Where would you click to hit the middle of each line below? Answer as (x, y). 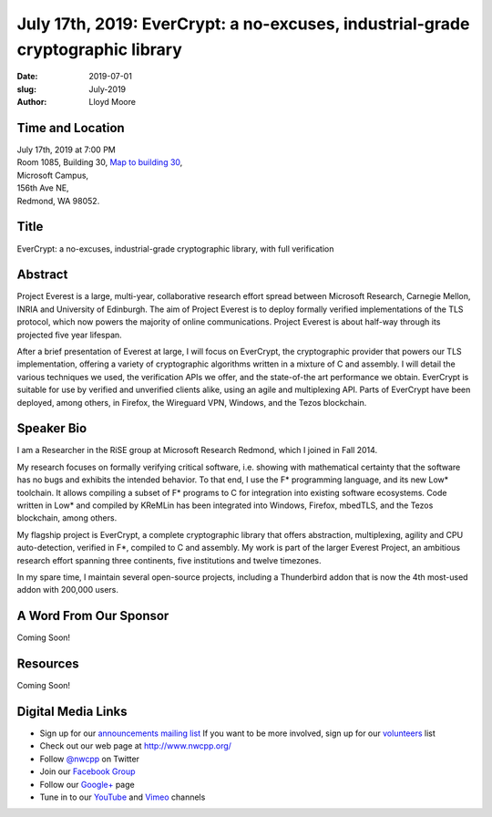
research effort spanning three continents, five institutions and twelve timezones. (169, 560)
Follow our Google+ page (87, 784)
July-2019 (108, 89)
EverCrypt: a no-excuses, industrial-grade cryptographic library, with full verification (175, 248)
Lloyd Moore (113, 102)
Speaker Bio (52, 429)
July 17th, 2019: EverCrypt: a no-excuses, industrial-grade (243, 24)
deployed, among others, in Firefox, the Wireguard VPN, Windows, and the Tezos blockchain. (192, 402)
